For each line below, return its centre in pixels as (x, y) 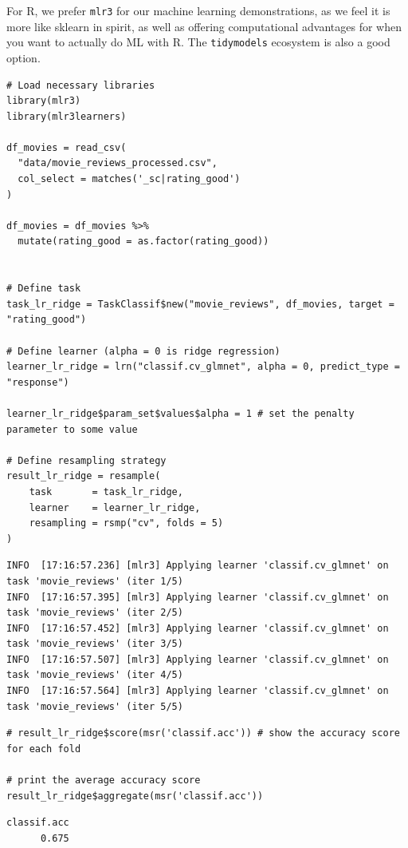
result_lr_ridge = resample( (84, 476)
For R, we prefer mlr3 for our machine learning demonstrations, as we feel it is (198, 10)
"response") (38, 382)
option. (24, 57)
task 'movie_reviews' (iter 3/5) (95, 644)
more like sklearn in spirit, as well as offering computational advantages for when (204, 26)
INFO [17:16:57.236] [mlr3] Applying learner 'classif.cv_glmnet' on (198, 566)
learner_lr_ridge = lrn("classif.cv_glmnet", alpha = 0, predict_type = (203, 367)
